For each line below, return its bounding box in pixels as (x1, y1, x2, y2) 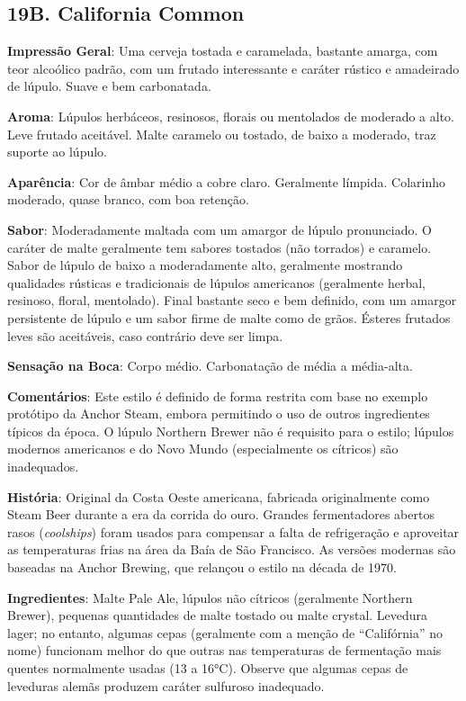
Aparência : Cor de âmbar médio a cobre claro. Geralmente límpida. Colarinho (7, 172, 446, 191)
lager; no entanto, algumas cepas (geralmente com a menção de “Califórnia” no (7, 623, 443, 642)
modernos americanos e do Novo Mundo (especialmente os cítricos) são (7, 439, 399, 458)
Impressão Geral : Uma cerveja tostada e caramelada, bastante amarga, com (7, 41, 438, 60)
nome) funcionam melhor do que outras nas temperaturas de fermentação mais (7, 641, 442, 660)
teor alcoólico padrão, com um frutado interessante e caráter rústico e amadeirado (7, 58, 460, 77)
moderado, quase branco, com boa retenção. (7, 190, 249, 209)
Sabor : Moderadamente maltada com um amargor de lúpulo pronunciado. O (7, 220, 432, 238)
